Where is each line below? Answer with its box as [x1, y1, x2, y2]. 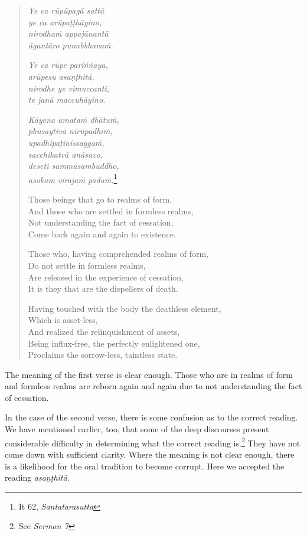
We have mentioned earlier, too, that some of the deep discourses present [5, 423, 269, 435]
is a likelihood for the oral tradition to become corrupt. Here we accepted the [5, 459, 285, 472]
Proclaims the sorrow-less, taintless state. [28, 348, 178, 361]
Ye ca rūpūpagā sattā [28, 4, 104, 16]
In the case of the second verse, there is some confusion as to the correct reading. [5, 411, 298, 423]
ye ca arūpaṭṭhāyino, [28, 15, 102, 28]
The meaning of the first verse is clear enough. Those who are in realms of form [5, 368, 293, 380]
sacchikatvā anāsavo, [28, 148, 103, 160]
